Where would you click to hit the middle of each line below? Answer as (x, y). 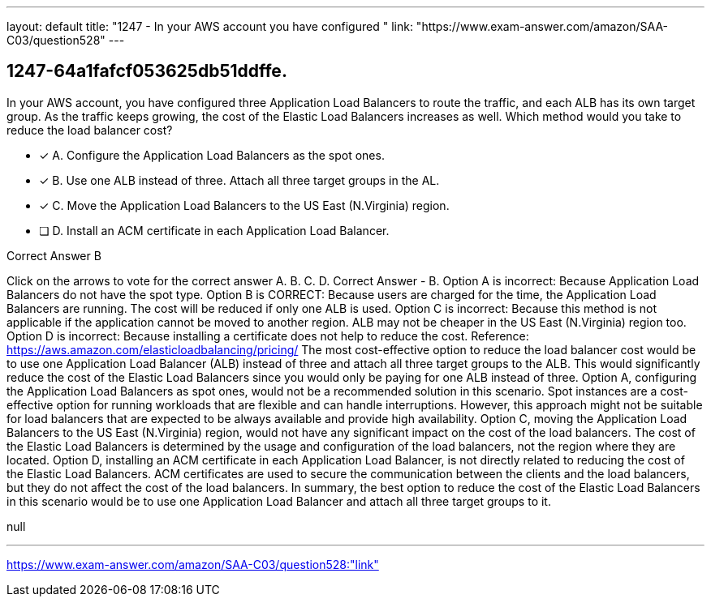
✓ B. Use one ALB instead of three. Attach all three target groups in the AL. (239, 180)
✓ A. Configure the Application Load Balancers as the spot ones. (212, 155)
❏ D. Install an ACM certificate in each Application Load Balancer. (214, 230)
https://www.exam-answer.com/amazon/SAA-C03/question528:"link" (193, 564)
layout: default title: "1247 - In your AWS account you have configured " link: (210, 26)
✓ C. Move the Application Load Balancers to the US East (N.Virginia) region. (244, 205)
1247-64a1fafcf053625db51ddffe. (147, 71)
